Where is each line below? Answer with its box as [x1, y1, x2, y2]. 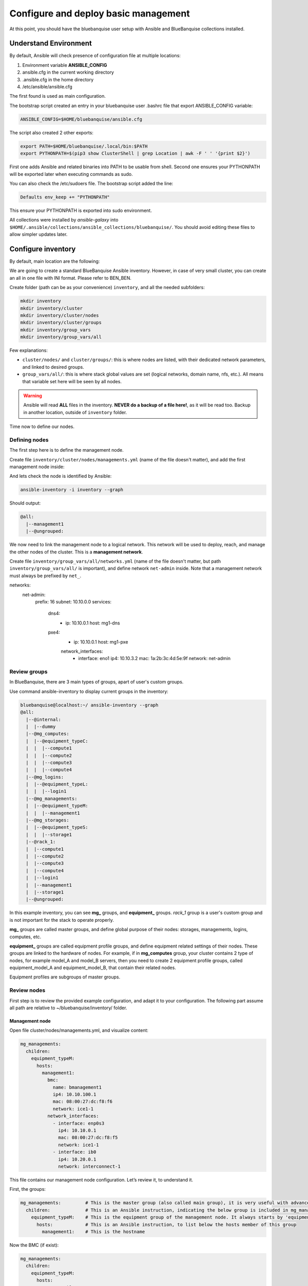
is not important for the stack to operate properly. [9, 917, 114, 923]
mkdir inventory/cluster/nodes [20, 312, 100, 318]
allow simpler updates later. [9, 231, 68, 238]
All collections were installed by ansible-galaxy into [9, 217, 119, 223]
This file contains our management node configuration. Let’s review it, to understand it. [9, 1176, 194, 1183]
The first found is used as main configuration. [9, 93, 106, 99]
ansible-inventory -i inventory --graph [20, 487, 123, 493]
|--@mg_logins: [26, 774, 64, 780]
